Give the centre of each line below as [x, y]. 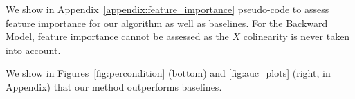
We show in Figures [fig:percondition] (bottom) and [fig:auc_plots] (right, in [168, 73]
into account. [33, 49]
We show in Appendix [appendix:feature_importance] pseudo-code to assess [167, 9]
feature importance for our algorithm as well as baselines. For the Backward [167, 22]
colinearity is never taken [297, 36]
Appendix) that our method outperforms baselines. [114, 86]
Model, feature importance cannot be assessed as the [117, 36]
